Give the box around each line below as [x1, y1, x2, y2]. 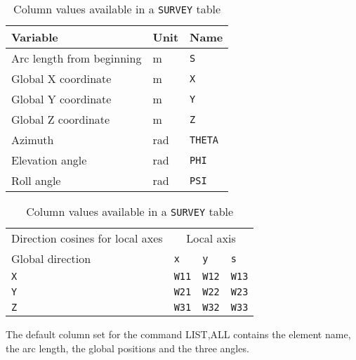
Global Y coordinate [11, 91, 112, 107]
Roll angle [11, 172, 61, 188]
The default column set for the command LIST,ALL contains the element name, [6, 327, 351, 341]
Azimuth [11, 131, 54, 148]
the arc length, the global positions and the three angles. [6, 340, 249, 355]
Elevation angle [11, 152, 87, 168]
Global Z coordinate [11, 111, 110, 127]
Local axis [186, 230, 236, 246]
